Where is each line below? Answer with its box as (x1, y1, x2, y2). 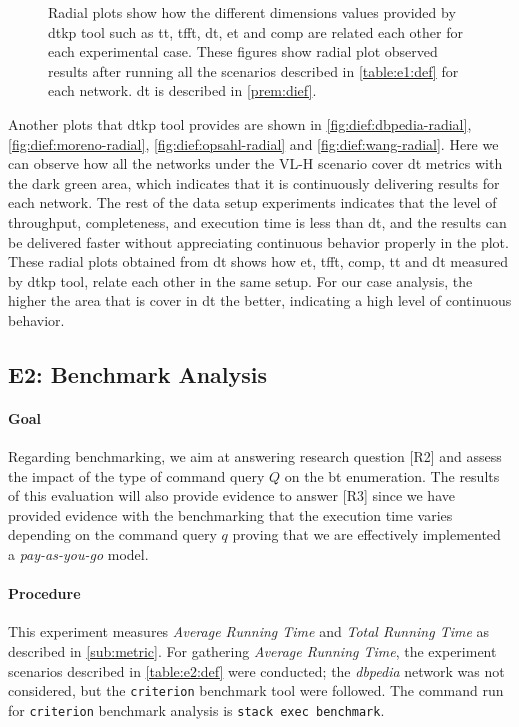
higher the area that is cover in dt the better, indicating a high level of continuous (8, 290, 512, 311)
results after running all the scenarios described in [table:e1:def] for (48, 60, 459, 81)
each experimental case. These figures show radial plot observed (48, 41, 438, 62)
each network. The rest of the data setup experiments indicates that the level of (8, 192, 497, 213)
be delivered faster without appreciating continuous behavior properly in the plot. (8, 231, 509, 252)
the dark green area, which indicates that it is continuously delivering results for (8, 172, 500, 193)
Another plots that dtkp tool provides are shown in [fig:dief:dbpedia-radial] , (8, 113, 472, 134)
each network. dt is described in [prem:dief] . (48, 80, 317, 101)
